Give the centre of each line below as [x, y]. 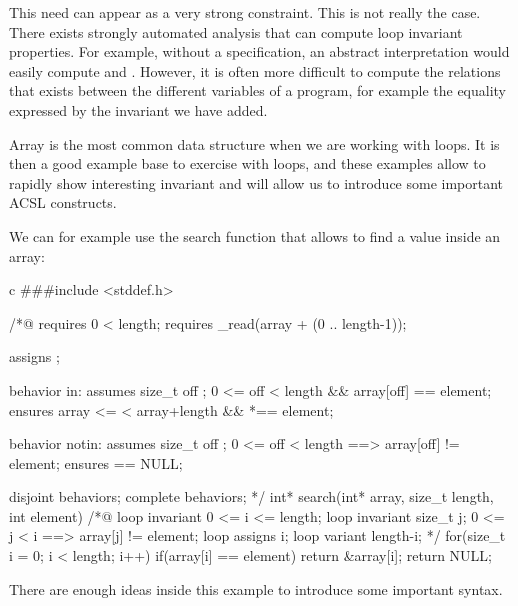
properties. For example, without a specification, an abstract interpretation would [259, 51]
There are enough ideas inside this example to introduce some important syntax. [256, 588]
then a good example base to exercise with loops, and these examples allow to [247, 163]
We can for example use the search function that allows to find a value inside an [255, 235]
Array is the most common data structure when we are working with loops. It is [254, 143]
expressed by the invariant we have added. [138, 109]
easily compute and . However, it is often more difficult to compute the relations [255, 70]
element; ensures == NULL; [96, 462]
